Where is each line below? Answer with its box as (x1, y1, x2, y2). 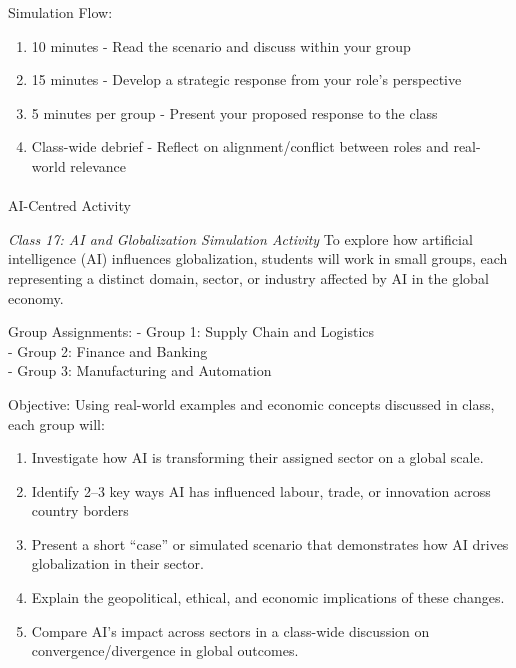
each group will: (8, 413, 105, 434)
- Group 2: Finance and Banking (8, 340, 208, 361)
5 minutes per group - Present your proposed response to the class (31, 102, 438, 123)
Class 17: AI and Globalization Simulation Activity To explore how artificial (8, 228, 473, 249)
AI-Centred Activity (8, 195, 131, 216)
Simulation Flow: (8, 2, 113, 22)
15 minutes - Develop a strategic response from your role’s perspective (31, 69, 462, 90)
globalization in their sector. (31, 553, 204, 574)
